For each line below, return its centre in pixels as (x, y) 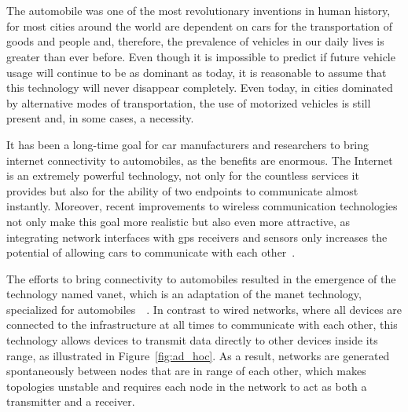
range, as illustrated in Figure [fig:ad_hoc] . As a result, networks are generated (198, 355)
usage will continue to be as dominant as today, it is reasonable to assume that (197, 72)
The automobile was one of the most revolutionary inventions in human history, (198, 11)
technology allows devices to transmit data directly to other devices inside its (192, 340)
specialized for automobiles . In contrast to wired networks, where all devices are (204, 309)
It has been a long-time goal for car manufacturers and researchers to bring (188, 144)
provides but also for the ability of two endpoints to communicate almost (182, 190)
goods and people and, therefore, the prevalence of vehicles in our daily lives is (195, 41)
